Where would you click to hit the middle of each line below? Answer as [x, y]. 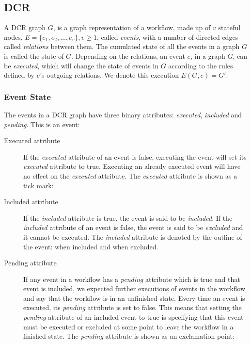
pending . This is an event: [42, 124]
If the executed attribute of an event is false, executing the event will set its [135, 156]
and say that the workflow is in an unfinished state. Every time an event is [134, 298]
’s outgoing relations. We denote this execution [110, 75]
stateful [229, 27]
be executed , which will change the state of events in [81, 65]
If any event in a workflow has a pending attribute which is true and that [132, 279]
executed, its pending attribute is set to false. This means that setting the [133, 307]
